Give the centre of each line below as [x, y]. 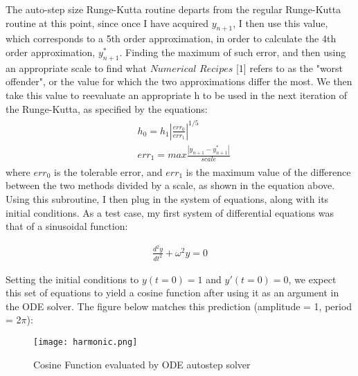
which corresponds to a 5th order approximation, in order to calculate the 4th [171, 38]
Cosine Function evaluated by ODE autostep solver [142, 364]
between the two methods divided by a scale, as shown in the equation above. [170, 185]
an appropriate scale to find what [76, 68]
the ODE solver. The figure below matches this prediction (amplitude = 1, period [179, 306]
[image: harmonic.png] [86, 342]
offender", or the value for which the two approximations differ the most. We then [179, 81]
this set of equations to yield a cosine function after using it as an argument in [172, 293]
